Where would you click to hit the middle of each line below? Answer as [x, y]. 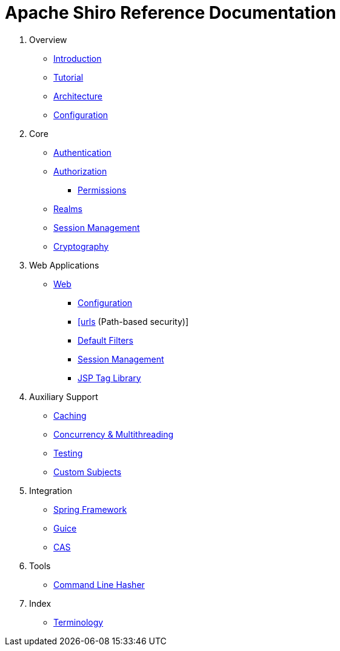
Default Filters [105, 340]
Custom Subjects [88, 472]
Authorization [80, 171]
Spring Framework [90, 509]
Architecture [78, 96]
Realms [68, 209]
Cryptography [81, 246]
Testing [68, 453]
